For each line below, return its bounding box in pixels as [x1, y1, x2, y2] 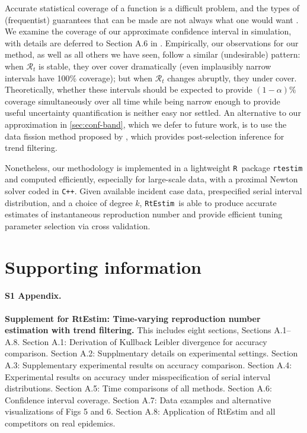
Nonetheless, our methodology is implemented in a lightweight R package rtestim [5, 161, 303, 173]
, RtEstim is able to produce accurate [139, 196, 277, 208]
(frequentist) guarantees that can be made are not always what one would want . [5, 13, 299, 26]
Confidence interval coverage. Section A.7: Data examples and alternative [5, 393, 271, 406]
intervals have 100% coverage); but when [5, 71, 153, 84]
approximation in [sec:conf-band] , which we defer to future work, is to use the [5, 118, 287, 130]
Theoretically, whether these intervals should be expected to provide [5, 83, 252, 96]
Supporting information [5, 254, 202, 279]
